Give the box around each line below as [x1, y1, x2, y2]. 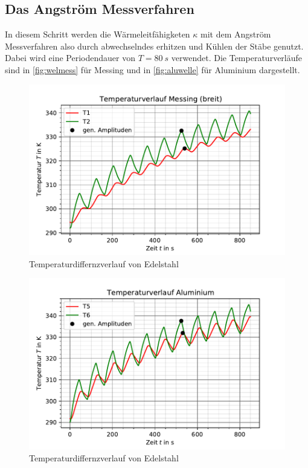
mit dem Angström [201, 28, 271, 41]
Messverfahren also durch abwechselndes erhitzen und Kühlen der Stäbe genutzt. [5, 39, 304, 52]
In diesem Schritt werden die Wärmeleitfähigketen [5, 28, 190, 41]
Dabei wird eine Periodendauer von [5, 51, 135, 64]
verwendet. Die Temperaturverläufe [171, 51, 303, 64]
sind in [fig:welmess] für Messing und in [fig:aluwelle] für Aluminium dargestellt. [5, 63, 300, 76]
